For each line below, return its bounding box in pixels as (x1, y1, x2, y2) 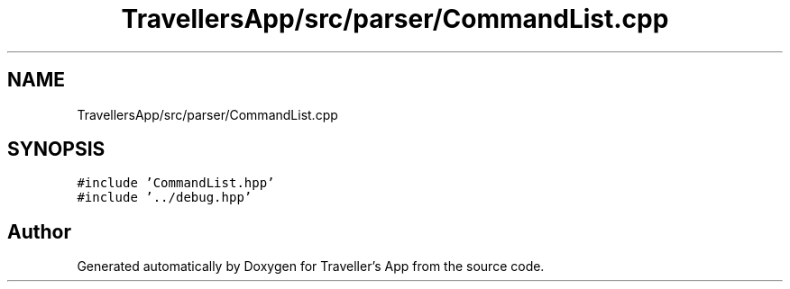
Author (7, 220, 71, 243)
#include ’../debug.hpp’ (77, 190, 253, 205)
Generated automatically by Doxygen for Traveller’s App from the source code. (77, 258, 545, 275)
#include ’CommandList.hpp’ (77, 176, 275, 191)
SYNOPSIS (7, 138, 106, 161)
